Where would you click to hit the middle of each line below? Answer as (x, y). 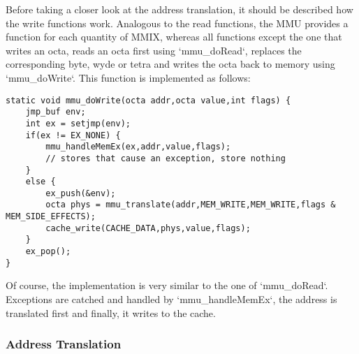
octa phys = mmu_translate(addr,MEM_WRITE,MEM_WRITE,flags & (191, 205)
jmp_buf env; (56, 112)
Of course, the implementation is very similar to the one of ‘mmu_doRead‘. (167, 285)
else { (41, 182)
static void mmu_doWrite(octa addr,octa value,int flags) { (148, 100)
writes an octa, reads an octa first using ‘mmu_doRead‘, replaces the (154, 50)
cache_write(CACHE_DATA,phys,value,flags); (148, 228)
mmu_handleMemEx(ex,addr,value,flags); (138, 147)
